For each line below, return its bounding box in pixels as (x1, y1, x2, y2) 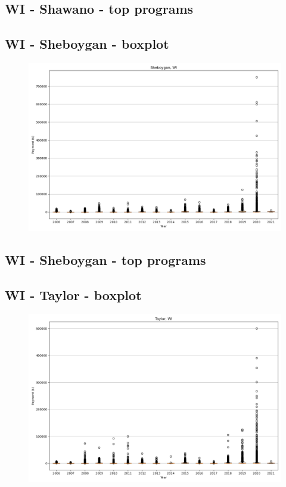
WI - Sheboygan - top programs (5, 251, 206, 269)
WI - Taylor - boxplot (5, 286, 142, 304)
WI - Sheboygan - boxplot (5, 35, 169, 53)
